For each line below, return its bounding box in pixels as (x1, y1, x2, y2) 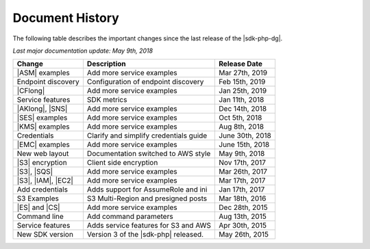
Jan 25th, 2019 (219, 86, 267, 96)
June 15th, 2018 (219, 140, 270, 150)
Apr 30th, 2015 (219, 221, 267, 231)
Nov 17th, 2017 (219, 158, 267, 168)
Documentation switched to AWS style (86, 149, 211, 159)
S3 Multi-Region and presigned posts (86, 194, 208, 203)
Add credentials (16, 185, 69, 194)
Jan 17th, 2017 (219, 185, 265, 194)
